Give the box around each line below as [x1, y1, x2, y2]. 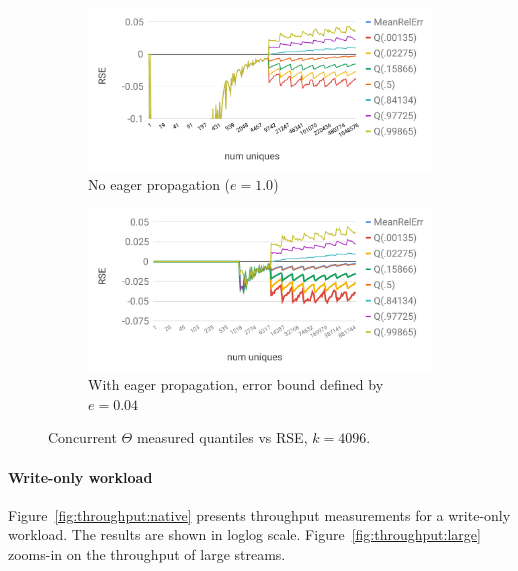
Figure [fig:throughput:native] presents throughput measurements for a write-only [8, 504, 511, 525]
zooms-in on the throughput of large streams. [8, 544, 286, 565]
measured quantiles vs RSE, [136, 427, 308, 448]
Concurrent [48, 427, 117, 448]
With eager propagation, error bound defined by [88, 374, 384, 395]
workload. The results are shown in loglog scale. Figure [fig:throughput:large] [8, 524, 481, 545]
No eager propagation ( [88, 173, 231, 194]
